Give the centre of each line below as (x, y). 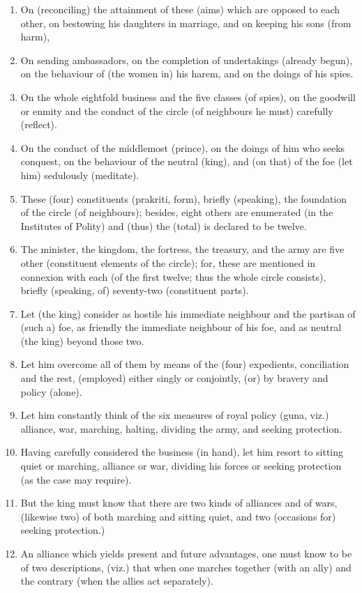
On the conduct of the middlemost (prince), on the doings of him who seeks (183, 147)
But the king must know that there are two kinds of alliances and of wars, (179, 503)
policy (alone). (51, 391)
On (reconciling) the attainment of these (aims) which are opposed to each (180, 9)
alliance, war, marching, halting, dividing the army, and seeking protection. (181, 428)
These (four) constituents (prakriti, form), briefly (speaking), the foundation (184, 198)
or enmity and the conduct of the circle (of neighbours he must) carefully (177, 110)
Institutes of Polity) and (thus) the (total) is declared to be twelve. (164, 225)
